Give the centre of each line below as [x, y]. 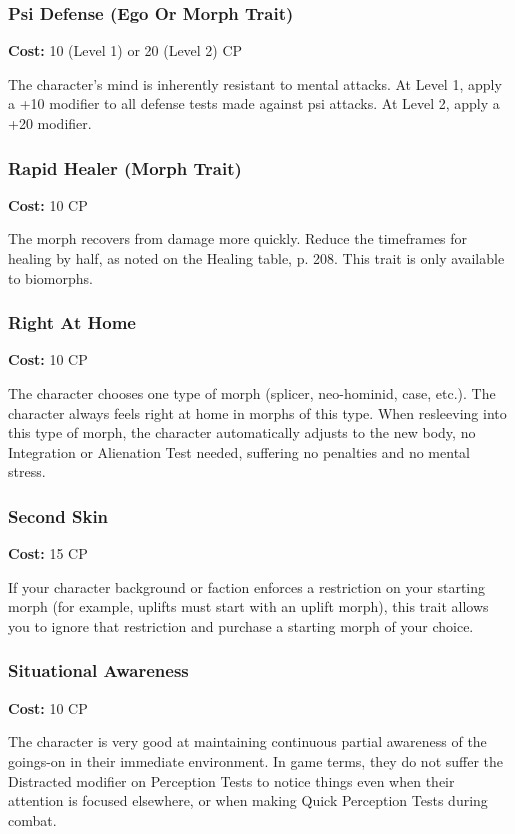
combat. [32, 819]
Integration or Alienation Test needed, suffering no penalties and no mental [239, 451]
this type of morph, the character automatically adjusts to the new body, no [242, 432]
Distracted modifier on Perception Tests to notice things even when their [231, 780]
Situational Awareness [98, 670]
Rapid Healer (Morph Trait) [125, 167]
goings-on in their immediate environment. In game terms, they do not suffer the [256, 760]
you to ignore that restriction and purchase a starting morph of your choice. [241, 625]
